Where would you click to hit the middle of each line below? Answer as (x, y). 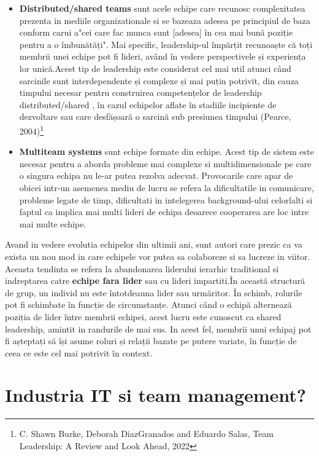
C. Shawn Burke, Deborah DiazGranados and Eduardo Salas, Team (147, 434)
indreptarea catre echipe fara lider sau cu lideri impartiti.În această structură (155, 281)
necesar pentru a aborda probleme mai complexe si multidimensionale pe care (165, 163)
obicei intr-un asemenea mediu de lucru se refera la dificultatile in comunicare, (167, 187)
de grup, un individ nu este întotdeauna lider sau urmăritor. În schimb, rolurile (154, 292)
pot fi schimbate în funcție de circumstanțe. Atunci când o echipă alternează (148, 305)
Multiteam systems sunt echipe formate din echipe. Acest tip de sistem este (167, 151)
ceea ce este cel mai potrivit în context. (79, 352)
